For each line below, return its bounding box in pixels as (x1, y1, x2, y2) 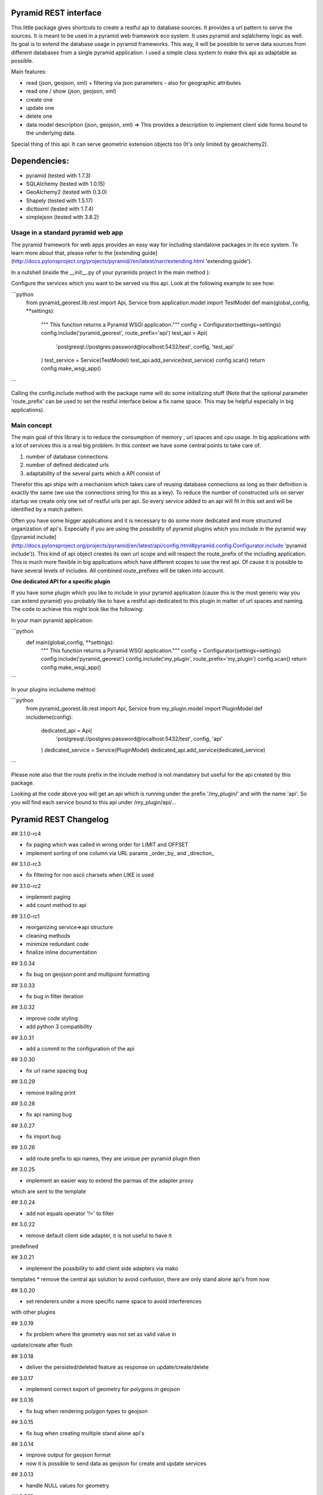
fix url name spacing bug (26, 1067, 88, 1074)
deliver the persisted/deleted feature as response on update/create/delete (26, 1363, 209, 1371)
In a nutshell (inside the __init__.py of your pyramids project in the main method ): (11, 269, 211, 276)
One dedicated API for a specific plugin (11, 578, 111, 585)
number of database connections (26, 453, 108, 460)
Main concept (11, 421, 52, 429)
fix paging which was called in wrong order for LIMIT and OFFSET (26, 841, 188, 849)
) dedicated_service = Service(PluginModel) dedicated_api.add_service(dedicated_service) (41, 746, 266, 753)
